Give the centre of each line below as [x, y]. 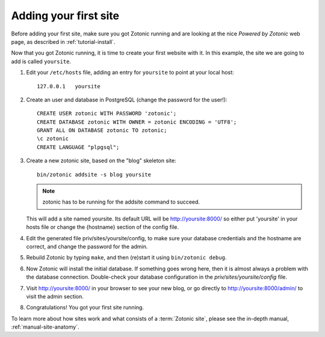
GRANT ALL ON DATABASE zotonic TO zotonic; [102, 130]
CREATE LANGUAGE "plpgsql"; [78, 147]
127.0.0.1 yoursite [69, 86]
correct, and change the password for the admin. [87, 246]
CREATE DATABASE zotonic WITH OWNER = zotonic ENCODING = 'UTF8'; [137, 122]
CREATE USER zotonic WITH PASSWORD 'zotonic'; [107, 114]
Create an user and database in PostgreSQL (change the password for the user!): [127, 100]
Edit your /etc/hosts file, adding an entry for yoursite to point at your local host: [130, 73]
